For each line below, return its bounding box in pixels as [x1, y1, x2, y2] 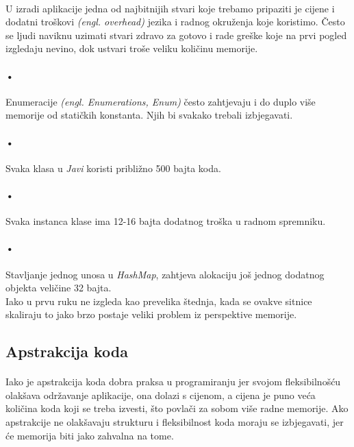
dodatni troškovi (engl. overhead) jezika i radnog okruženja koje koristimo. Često [5, 14, 345, 29]
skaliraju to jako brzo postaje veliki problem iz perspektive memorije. [5, 307, 297, 322]
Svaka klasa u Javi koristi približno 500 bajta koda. [5, 160, 221, 175]
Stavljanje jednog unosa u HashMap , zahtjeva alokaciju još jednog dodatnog [5, 267, 325, 281]
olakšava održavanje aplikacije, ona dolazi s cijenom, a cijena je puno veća [5, 387, 316, 402]
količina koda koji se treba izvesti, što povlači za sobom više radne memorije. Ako [5, 401, 349, 415]
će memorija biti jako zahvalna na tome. [5, 428, 174, 442]
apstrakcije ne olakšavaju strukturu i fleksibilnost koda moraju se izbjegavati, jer [5, 415, 344, 429]
